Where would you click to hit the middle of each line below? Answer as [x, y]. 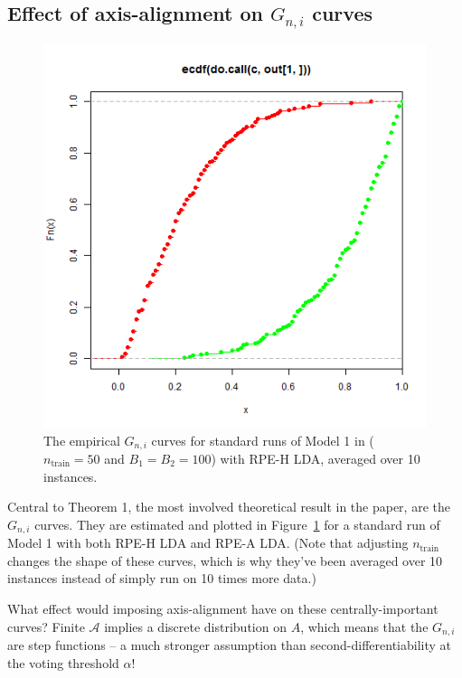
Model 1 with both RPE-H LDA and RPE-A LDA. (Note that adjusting [208, 543]
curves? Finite [46, 626]
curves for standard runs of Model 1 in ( [263, 440]
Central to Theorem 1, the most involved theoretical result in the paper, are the [229, 507]
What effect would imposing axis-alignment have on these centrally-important [223, 609]
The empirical [82, 440]
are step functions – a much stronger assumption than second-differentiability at [230, 645]
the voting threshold [63, 662]
